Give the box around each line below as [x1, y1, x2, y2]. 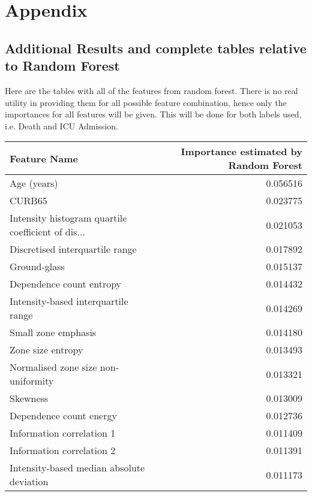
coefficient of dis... [10, 225, 85, 239]
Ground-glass [10, 259, 65, 274]
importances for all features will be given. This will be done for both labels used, [5, 108, 302, 120]
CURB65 [10, 193, 47, 208]
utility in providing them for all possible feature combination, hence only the [5, 96, 287, 108]
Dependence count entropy [10, 277, 122, 291]
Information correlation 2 [10, 443, 116, 458]
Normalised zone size [10, 360, 97, 374]
